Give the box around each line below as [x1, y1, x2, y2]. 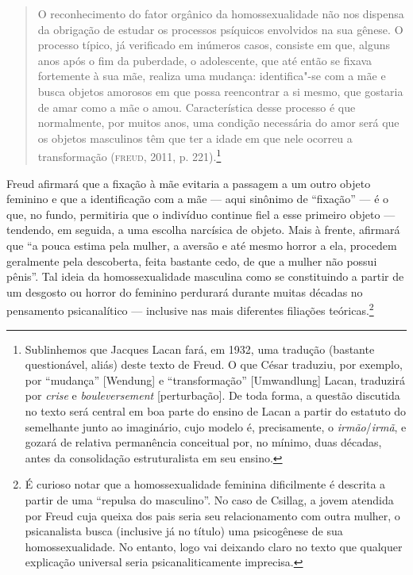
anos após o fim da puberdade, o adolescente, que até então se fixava [37, 52, 372, 68]
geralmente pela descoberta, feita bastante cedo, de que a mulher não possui [6, 252, 377, 269]
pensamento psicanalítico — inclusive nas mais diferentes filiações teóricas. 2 [6, 300, 374, 318]
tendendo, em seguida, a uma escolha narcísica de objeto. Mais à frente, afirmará [6, 221, 400, 238]
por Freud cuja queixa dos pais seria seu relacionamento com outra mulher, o [25, 507, 400, 523]
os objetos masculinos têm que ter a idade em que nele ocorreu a [37, 129, 353, 146]
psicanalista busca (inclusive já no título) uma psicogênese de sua [25, 523, 343, 539]
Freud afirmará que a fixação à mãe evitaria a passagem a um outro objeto [6, 174, 371, 191]
